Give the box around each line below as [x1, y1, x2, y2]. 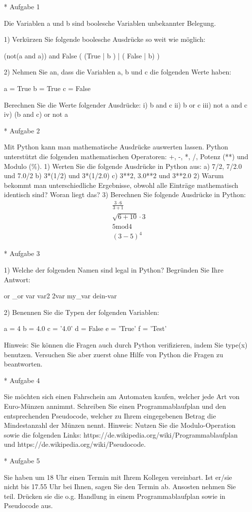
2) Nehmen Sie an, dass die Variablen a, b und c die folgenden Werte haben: [4, 67, 232, 77]
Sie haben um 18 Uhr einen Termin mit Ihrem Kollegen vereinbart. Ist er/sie [4, 472, 232, 482]
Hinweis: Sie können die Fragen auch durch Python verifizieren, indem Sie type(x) [4, 339, 248, 349]
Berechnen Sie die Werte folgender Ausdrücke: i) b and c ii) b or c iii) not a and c [4, 99, 248, 110]
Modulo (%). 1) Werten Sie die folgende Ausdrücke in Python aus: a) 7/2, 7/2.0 [4, 161, 242, 171]
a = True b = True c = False [4, 83, 91, 93]
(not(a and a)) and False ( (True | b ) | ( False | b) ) [4, 50, 160, 60]
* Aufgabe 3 [4, 248, 40, 258]
